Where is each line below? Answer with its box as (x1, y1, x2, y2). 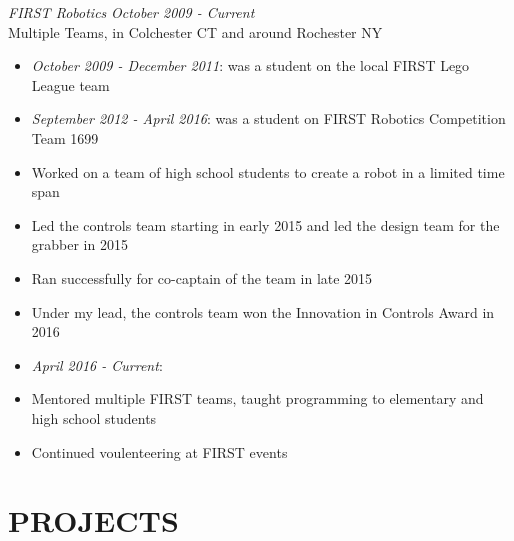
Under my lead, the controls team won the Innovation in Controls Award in (31, 301, 495, 322)
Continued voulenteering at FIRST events (31, 441, 288, 462)
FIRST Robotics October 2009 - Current (8, 2, 255, 22)
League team (31, 74, 110, 95)
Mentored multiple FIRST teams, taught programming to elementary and (31, 388, 484, 409)
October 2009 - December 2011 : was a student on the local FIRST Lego (31, 55, 470, 76)
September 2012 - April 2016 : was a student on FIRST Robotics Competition (31, 108, 506, 129)
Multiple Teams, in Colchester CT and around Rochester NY (8, 21, 383, 42)
